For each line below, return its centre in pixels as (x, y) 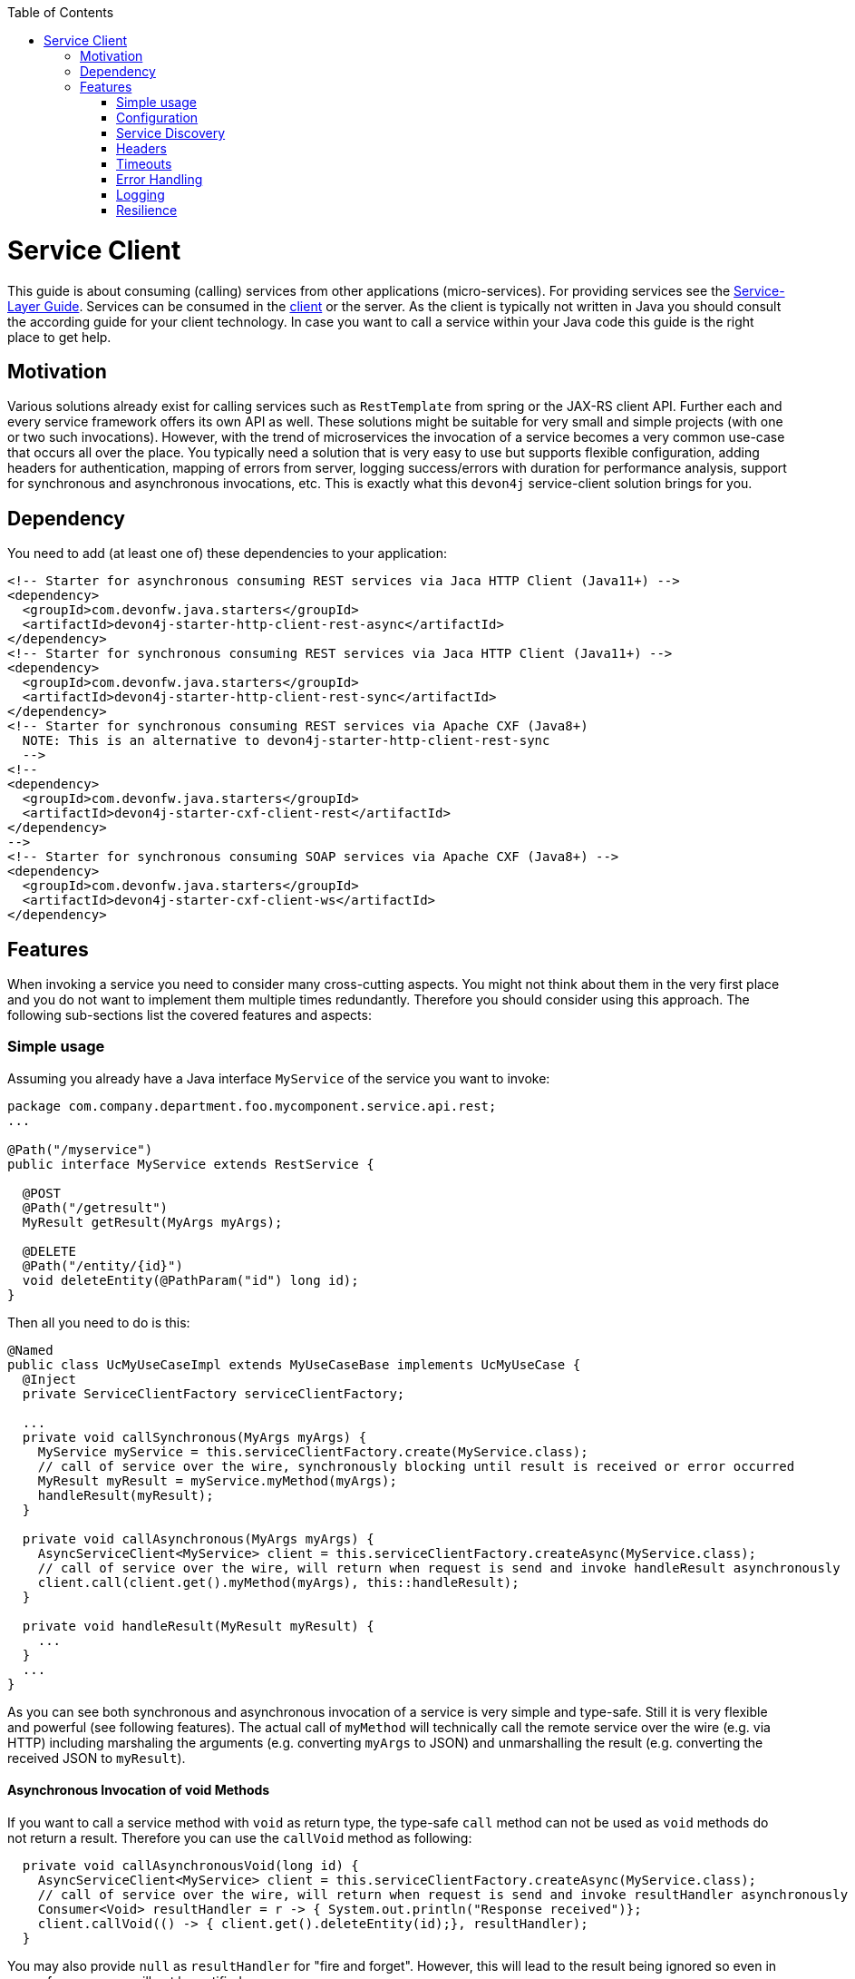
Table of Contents (61, 12)
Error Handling (160, 179)
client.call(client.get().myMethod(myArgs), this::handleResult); (278, 1582)
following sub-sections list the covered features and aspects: (189, 1015)
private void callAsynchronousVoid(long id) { (190, 1866)
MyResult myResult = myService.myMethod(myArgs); (217, 1480)
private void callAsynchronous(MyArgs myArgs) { (198, 1538)
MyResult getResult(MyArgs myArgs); (152, 1222)
